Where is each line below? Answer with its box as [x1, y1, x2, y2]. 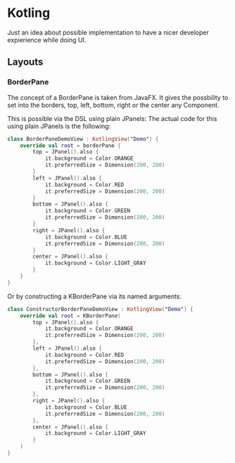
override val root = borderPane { [20, 142, 121, 149]
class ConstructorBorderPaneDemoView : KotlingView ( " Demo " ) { [7, 305, 193, 312]
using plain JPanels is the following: [7, 122, 111, 130]
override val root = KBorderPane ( [20, 312, 121, 319]
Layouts [7, 56, 44, 68]
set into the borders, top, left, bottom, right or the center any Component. [7, 101, 220, 109]
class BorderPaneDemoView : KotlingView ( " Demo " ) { [7, 135, 159, 142]
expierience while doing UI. [7, 35, 87, 44]
